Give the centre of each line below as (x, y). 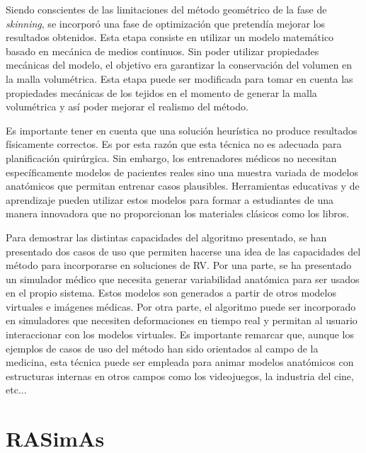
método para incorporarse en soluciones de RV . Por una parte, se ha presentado (179, 265)
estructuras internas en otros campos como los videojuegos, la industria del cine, (180, 375)
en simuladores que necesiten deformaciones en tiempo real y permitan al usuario (182, 320)
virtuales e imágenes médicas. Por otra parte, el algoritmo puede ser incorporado (181, 306)
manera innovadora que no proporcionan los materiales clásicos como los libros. (178, 213)
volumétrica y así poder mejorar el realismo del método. (127, 107)
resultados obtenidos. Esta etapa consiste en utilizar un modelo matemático (170, 37)
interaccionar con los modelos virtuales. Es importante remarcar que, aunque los (180, 334)
